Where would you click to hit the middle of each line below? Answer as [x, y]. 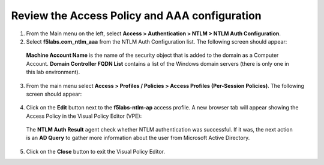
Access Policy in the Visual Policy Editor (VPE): [84, 116]
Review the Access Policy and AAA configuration [136, 16]
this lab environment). [53, 72]
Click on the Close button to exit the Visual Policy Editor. [95, 151]
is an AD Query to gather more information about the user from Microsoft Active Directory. [138, 138]
